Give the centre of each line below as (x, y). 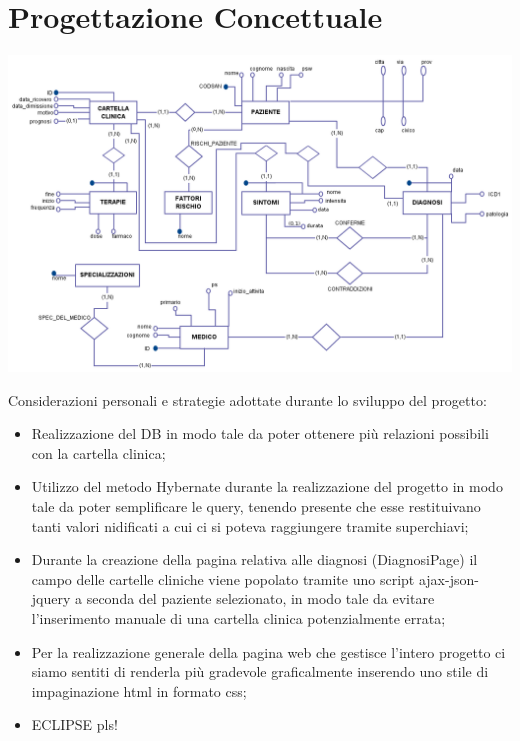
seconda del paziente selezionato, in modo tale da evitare (260, 598)
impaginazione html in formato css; (139, 690)
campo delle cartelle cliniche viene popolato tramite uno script (223, 578)
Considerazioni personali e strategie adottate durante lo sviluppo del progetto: (247, 399)
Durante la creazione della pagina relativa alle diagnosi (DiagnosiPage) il (254, 559)
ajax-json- (448, 578)
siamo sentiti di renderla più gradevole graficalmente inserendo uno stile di (260, 671)
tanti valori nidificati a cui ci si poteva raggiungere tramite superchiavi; (250, 525)
